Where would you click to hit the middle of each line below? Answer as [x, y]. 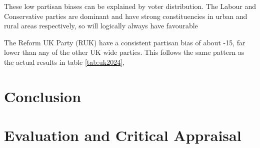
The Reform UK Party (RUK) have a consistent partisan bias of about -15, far [125, 42]
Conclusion [43, 96]
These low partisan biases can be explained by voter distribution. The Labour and [130, 6]
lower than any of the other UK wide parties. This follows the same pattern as [124, 52]
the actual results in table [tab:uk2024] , [64, 62]
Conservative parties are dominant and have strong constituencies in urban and [126, 16]
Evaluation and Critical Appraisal [123, 135]
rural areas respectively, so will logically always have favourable [101, 26]
